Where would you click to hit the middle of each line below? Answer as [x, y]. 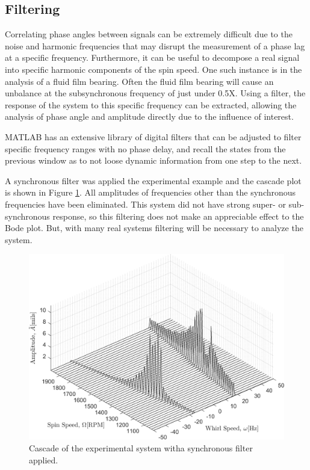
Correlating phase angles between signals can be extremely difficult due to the [149, 34]
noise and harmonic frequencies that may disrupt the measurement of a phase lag [155, 45]
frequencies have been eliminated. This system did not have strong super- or [145, 204]
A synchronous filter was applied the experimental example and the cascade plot [153, 180]
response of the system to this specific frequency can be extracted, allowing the [151, 104]
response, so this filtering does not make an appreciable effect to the [178, 216]
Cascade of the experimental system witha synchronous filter [141, 447]
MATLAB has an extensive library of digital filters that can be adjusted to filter [153, 136]
